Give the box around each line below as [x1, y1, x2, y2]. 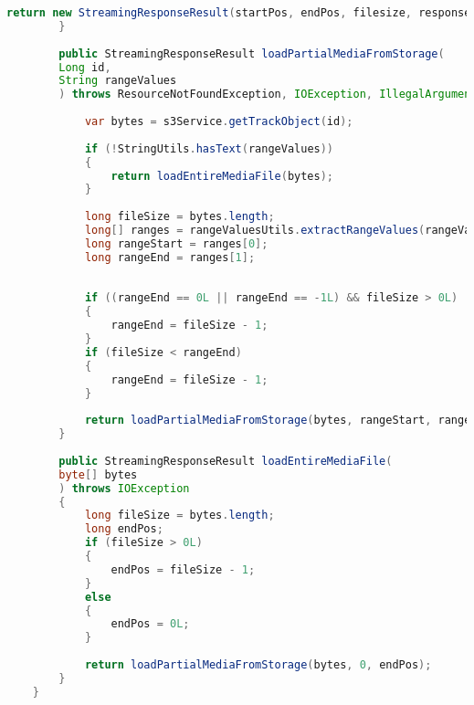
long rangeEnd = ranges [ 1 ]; [84, 250, 256, 264]
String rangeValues [58, 74, 177, 88]
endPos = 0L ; [111, 617, 190, 631]
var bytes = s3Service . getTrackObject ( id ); [84, 115, 353, 128]
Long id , [58, 60, 111, 74]
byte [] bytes [58, 468, 138, 481]
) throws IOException [58, 481, 190, 495]
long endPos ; [84, 522, 163, 536]
